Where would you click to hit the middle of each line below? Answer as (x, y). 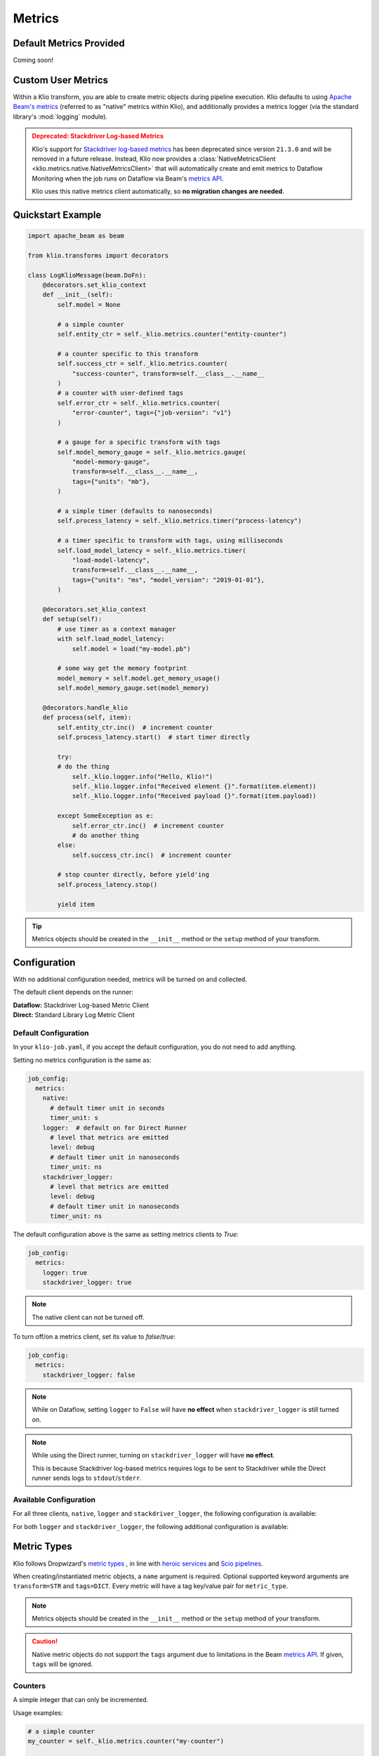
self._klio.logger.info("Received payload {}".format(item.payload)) (194, 796)
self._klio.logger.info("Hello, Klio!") (142, 777)
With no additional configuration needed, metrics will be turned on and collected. (130, 979)
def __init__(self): (78, 295)
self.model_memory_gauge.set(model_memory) (133, 688)
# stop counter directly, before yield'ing (133, 875)
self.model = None (89, 304)
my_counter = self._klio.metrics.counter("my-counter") (126, 1741)
